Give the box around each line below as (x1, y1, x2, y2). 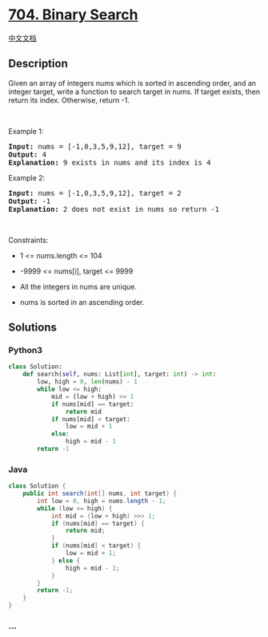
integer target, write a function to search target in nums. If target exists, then (8, 87, 261, 96)
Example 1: (8, 126, 44, 136)
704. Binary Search (8, 6, 138, 24)
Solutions (8, 321, 58, 335)
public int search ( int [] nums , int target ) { (22, 489, 178, 498)
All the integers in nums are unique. (19, 282, 138, 291)
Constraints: (8, 235, 49, 245)
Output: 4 (8, 150, 46, 159)
